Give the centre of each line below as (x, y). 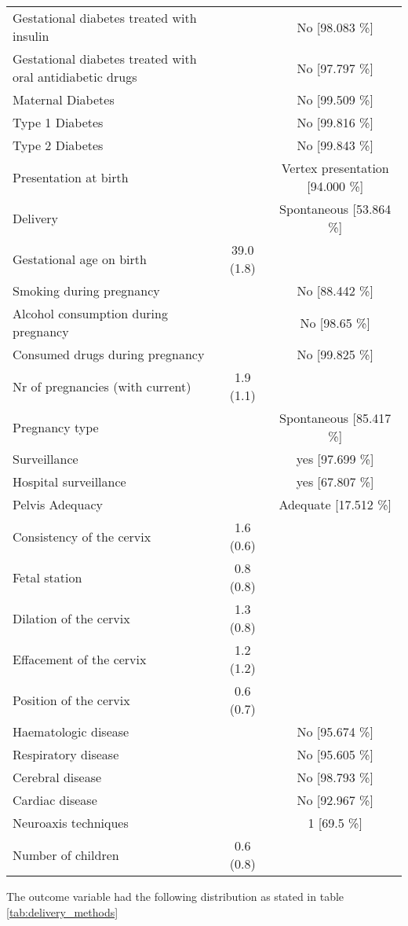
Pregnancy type (56, 427)
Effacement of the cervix (80, 659)
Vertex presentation (335, 168)
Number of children (66, 854)
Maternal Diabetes (64, 99)
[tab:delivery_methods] (62, 911)
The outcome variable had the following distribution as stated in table (175, 896)
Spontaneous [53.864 (335, 209)
